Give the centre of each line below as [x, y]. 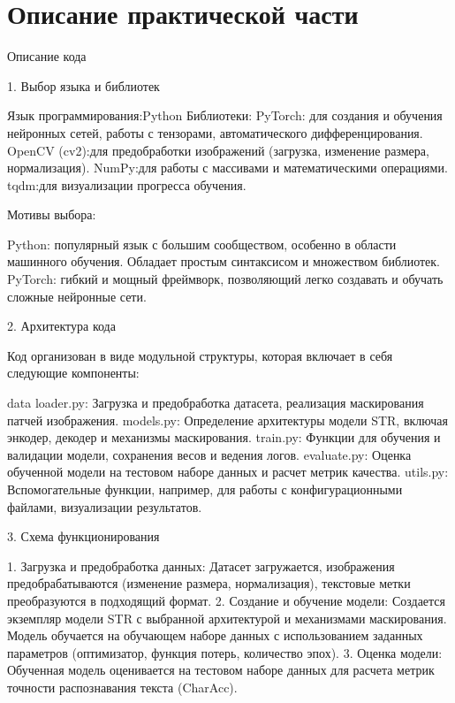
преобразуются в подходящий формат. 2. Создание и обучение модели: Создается [227, 600]
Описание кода [47, 56]
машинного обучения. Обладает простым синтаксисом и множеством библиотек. [224, 261]
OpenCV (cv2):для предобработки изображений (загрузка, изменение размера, [218, 150]
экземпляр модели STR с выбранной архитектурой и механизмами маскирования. [227, 618]
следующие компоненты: [73, 373]
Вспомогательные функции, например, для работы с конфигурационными [205, 489]
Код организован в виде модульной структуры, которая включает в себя [200, 355]
